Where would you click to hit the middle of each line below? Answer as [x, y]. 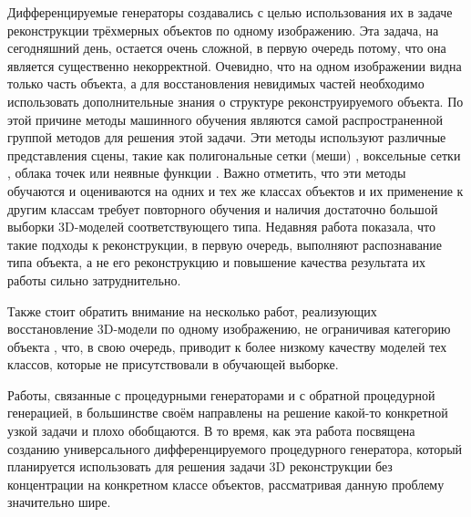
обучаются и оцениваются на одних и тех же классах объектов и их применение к [235, 190]
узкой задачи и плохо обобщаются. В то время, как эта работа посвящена [211, 431]
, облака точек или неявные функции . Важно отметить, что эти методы [207, 173]
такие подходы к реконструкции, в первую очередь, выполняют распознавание [225, 244]
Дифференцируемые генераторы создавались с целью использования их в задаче [230, 12]
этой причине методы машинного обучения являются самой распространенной [225, 119]
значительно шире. [59, 502]
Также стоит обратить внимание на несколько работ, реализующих [192, 310]
